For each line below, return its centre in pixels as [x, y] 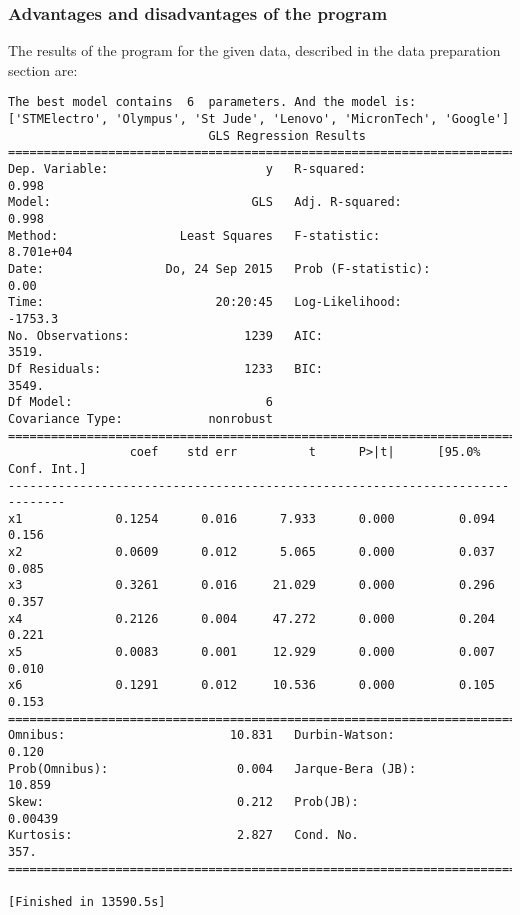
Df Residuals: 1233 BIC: [165, 368]
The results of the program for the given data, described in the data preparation [254, 50]
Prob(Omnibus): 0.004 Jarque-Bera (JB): [212, 768]
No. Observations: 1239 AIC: [165, 335]
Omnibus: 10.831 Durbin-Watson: [201, 735]
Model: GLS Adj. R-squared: [205, 202]
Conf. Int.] [47, 468]
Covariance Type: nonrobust [140, 418]
